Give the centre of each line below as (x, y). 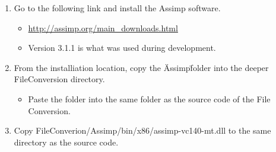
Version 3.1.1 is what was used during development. (122, 48)
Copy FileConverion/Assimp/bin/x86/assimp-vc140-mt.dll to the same (142, 130)
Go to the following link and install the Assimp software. (117, 8)
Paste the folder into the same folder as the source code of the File (149, 98)
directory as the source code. (66, 142)
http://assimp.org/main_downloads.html (103, 28)
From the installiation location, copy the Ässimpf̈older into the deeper (141, 67)
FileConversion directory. (59, 79)
